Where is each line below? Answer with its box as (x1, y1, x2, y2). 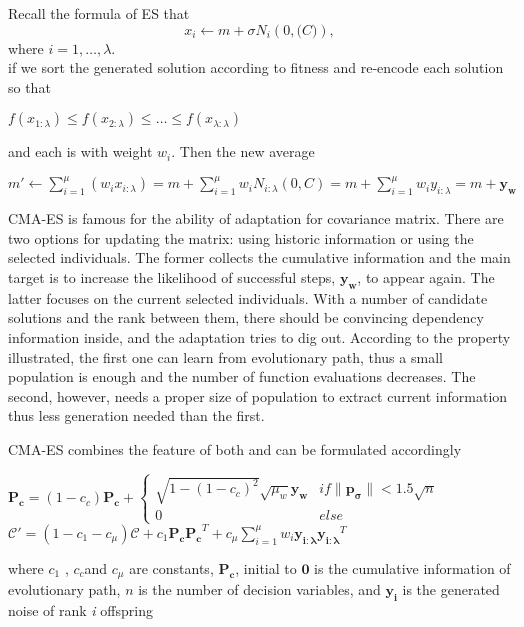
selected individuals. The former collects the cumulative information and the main (8, 247, 511, 268)
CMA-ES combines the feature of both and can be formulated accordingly (8, 439, 462, 459)
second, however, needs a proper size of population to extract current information (8, 385, 508, 406)
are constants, (129, 557, 214, 578)
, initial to (235, 557, 297, 578)
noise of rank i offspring (8, 599, 153, 620)
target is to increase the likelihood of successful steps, (8, 267, 336, 288)
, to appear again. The (357, 267, 495, 288)
